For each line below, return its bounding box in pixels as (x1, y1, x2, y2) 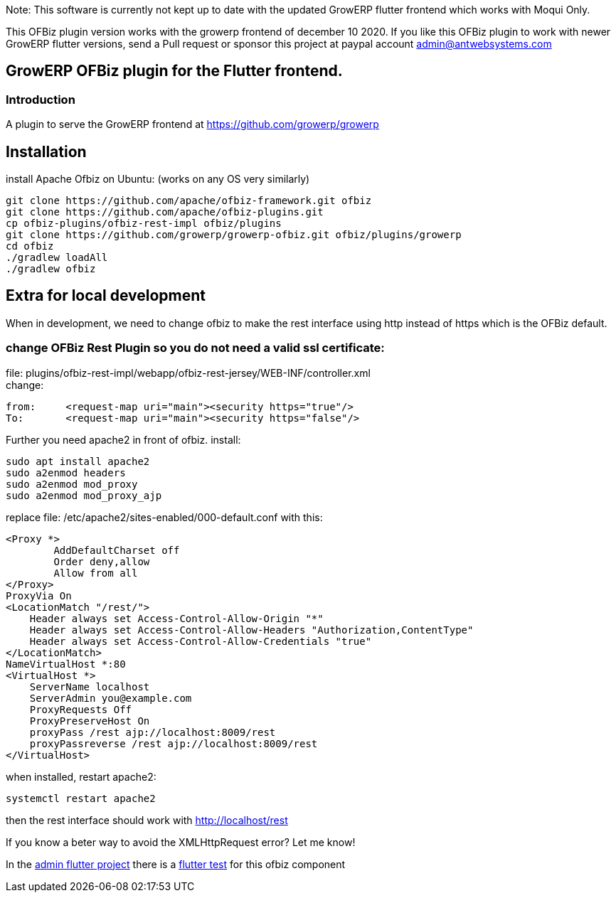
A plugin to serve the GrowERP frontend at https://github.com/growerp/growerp (6, 118, 379, 131)
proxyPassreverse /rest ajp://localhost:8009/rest (29, 737, 318, 749)
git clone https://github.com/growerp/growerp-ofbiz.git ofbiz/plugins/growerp (6, 229, 462, 241)
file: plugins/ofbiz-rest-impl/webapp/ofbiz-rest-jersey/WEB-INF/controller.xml (6, 366, 371, 379)
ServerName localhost (29, 680, 150, 693)
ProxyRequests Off (29, 703, 132, 715)
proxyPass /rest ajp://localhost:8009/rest (29, 726, 276, 738)
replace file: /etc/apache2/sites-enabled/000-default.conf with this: (6, 511, 323, 523)
